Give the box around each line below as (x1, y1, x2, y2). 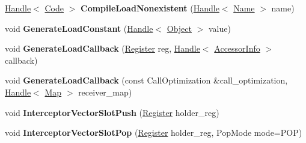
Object (167, 22, 192, 34)
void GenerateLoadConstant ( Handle (5, 22, 153, 34)
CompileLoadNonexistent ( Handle (81, 2, 219, 14)
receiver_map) (78, 85, 132, 98)
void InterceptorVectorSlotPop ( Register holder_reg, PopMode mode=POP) (5, 126, 302, 139)
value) (208, 22, 231, 34)
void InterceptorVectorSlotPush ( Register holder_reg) (5, 106, 219, 118)
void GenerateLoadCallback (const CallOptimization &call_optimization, (5, 74, 288, 87)
